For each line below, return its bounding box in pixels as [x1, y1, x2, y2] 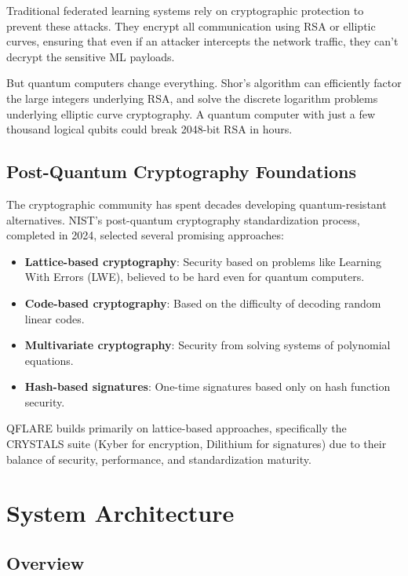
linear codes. [24, 310, 85, 326]
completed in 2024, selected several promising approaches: [6, 227, 284, 243]
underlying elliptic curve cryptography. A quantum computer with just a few [6, 105, 376, 122]
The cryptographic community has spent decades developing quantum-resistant [6, 195, 387, 212]
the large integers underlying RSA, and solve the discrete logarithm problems [6, 89, 378, 106]
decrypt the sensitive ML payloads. [6, 48, 175, 64]
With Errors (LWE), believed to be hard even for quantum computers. [24, 268, 365, 285]
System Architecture [6, 497, 235, 529]
